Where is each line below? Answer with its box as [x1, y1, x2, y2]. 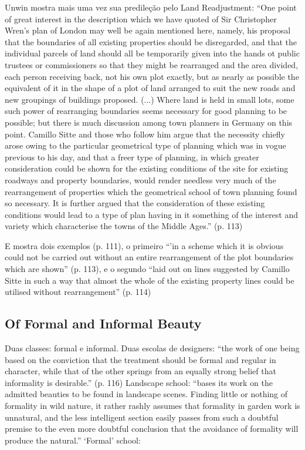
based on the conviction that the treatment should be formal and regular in [5, 353, 276, 365]
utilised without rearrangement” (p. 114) [5, 286, 151, 298]
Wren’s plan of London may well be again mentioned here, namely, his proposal [5, 24, 291, 36]
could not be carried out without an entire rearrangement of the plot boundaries [5, 251, 294, 263]
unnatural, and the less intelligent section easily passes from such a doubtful [5, 411, 279, 423]
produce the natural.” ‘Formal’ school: [5, 434, 141, 446]
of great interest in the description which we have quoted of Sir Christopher [5, 12, 277, 25]
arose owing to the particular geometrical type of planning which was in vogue [5, 139, 286, 152]
